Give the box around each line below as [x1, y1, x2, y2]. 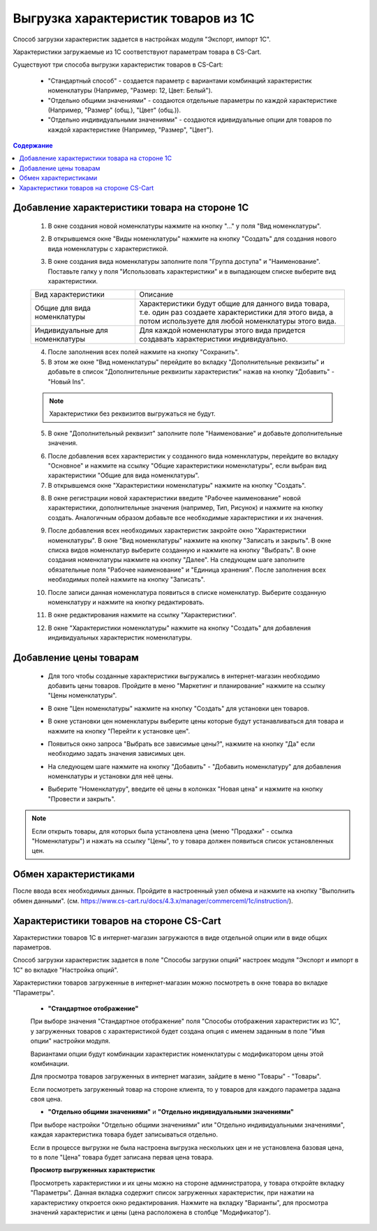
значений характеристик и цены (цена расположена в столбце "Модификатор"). [30, 1208, 272, 1216]
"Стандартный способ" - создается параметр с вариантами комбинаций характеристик [47, 76, 312, 85]
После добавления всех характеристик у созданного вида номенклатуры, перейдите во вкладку [47, 451, 339, 460]
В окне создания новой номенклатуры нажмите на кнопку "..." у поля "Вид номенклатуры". [47, 222, 321, 230]
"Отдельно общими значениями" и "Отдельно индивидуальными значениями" [47, 1108, 295, 1116]
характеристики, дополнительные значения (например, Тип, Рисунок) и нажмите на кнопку [47, 504, 323, 512]
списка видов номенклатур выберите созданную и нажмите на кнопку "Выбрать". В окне [47, 546, 316, 554]
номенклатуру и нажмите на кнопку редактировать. [47, 598, 205, 606]
